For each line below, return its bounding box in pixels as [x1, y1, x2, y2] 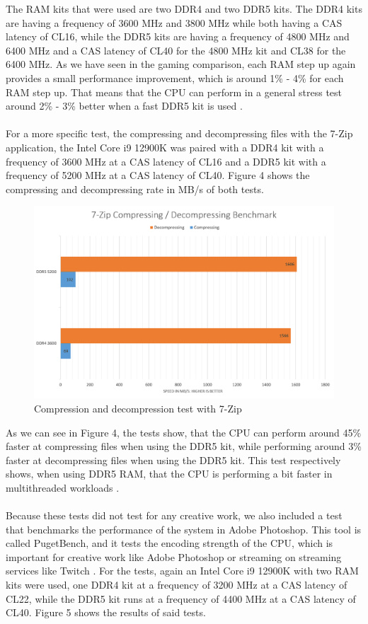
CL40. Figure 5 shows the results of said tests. [6, 605, 206, 620]
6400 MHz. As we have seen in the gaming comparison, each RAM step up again [6, 57, 356, 71]
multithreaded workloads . [6, 480, 120, 495]
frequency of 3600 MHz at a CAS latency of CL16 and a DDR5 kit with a [6, 154, 326, 168]
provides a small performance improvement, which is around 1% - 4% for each [6, 70, 344, 85]
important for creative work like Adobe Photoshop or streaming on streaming [6, 549, 342, 564]
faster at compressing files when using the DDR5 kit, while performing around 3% [6, 439, 362, 453]
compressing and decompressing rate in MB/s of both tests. [6, 181, 264, 196]
